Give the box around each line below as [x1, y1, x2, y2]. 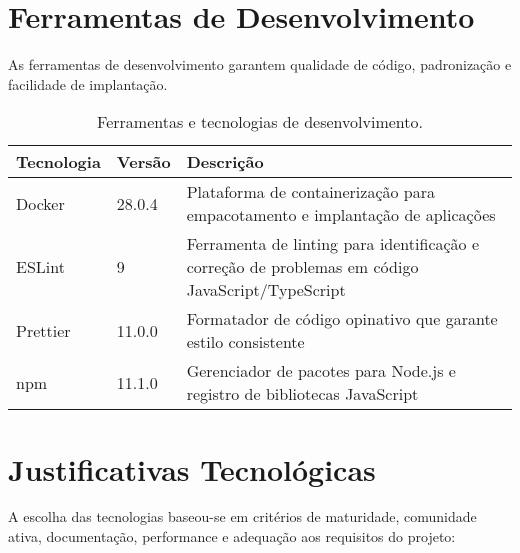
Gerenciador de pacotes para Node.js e [186, 359, 456, 383]
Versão [116, 150, 171, 174]
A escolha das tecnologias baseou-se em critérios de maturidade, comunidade [8, 506, 477, 527]
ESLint [16, 255, 65, 279]
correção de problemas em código [186, 255, 419, 279]
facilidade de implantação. [8, 73, 168, 94]
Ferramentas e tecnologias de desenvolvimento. [97, 110, 423, 134]
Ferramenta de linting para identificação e [186, 232, 480, 256]
